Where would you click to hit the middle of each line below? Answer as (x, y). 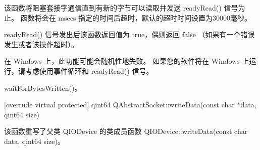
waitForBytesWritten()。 (43, 88)
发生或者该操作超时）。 (41, 44)
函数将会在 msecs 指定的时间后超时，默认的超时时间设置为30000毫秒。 (136, 17)
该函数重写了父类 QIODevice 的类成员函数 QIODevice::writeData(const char (126, 131)
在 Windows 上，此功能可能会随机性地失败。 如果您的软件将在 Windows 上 (127, 61)
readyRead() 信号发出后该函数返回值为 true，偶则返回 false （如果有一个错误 (129, 34)
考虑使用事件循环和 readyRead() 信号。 (89, 70)
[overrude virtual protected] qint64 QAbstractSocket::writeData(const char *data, (130, 105)
